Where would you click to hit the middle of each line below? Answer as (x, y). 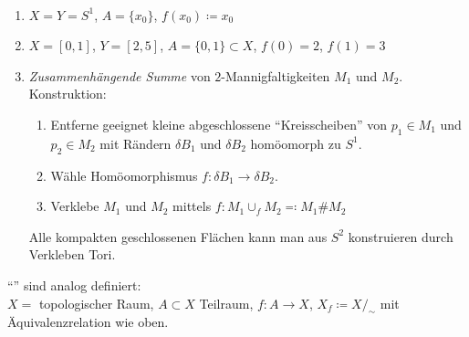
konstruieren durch (401, 236)
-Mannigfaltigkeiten (276, 75)
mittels (192, 206)
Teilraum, (226, 303)
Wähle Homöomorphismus (124, 175)
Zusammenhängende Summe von (120, 75)
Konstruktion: (68, 94)
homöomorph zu (296, 143)
